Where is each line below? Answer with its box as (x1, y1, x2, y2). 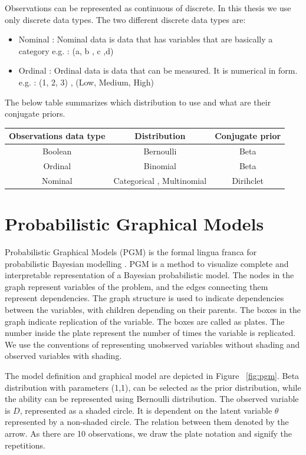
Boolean (42, 145, 72, 157)
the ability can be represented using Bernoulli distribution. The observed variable (5, 393, 299, 405)
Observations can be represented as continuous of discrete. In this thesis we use (5, 2, 291, 14)
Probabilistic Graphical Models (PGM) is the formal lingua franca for (5, 246, 257, 258)
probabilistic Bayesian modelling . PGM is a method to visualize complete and (5, 257, 289, 269)
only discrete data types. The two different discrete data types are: (5, 13, 246, 25)
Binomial (143, 159, 176, 172)
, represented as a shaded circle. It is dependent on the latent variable (19, 404, 272, 416)
